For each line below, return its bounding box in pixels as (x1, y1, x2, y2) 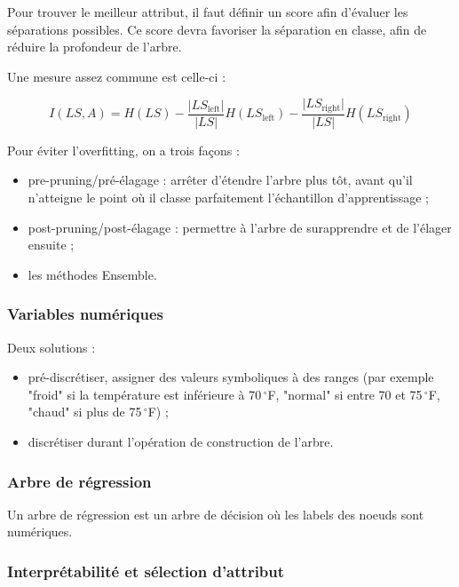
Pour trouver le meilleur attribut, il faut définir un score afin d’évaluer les (7, 3, 408, 20)
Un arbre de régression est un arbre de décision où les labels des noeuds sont (7, 504, 424, 523)
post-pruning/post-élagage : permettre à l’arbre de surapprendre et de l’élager (28, 218, 452, 236)
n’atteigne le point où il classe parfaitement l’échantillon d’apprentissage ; (28, 188, 429, 207)
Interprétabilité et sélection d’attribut (7, 559, 285, 582)
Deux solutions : (7, 337, 96, 356)
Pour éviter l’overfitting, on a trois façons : (7, 140, 240, 159)
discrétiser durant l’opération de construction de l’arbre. (28, 432, 334, 451)
